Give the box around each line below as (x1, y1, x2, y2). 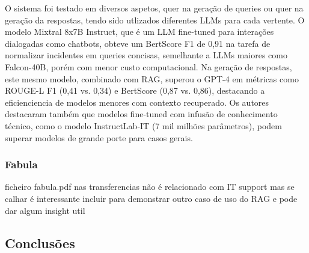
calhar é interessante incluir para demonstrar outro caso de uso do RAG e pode (5, 192, 298, 204)
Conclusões (5, 233, 75, 252)
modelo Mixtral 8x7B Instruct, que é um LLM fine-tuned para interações (5, 25, 274, 38)
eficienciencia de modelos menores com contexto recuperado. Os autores (5, 96, 269, 108)
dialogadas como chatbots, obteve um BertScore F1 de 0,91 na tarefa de (5, 37, 271, 49)
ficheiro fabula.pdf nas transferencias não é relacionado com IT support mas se (5, 180, 295, 193)
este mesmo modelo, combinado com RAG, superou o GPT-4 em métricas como (5, 72, 299, 85)
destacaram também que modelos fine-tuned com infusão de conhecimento (5, 108, 278, 120)
